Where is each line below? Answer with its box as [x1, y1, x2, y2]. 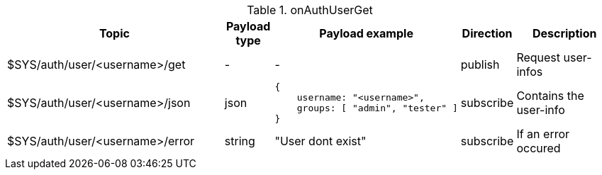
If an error [516, 127, 570, 141]
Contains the [516, 89, 584, 103]
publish [460, 57, 500, 72]
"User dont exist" [274, 134, 367, 148]
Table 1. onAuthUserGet [247, 3, 373, 17]
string [224, 134, 255, 148]
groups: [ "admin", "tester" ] [296, 103, 458, 113]
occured [516, 141, 561, 155]
